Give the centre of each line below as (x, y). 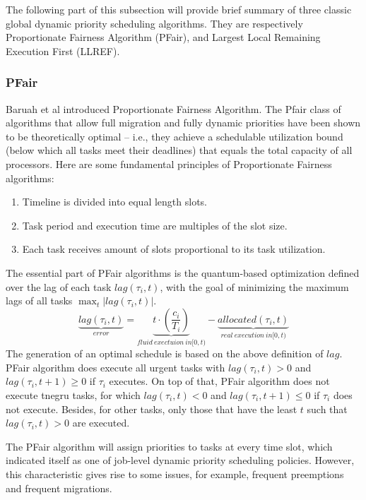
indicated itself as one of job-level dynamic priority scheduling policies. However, (180, 460)
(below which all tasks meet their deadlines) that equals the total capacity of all (179, 150)
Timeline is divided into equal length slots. (114, 202)
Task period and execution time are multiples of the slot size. (155, 225)
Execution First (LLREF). (63, 50)
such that (327, 409)
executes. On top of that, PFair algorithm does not (219, 381)
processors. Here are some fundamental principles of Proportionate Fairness (169, 163)
